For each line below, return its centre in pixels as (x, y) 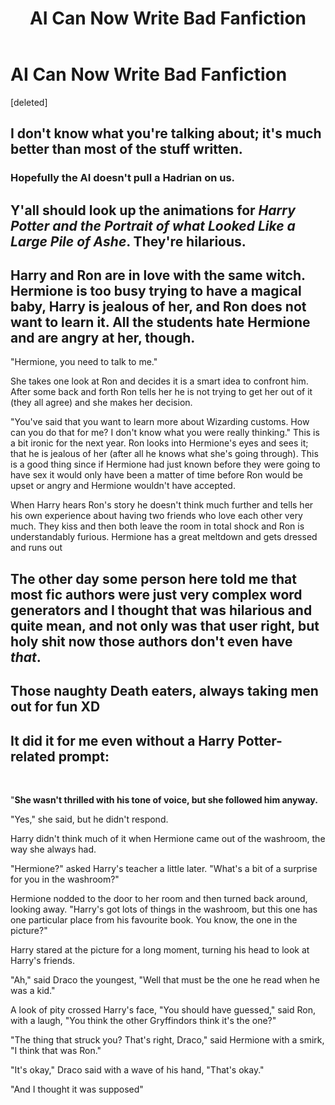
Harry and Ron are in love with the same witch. (158, 275)
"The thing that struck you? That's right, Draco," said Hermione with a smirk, (167, 1040)
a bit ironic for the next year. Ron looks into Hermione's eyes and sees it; (159, 443)
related (33, 756)
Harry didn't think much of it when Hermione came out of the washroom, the (168, 839)
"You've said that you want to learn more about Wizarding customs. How (160, 422)
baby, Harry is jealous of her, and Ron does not (158, 307)
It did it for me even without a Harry (122, 740)
